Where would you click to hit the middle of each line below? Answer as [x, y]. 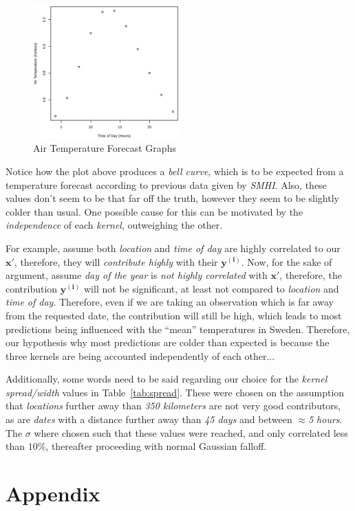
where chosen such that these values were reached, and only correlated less [191, 432]
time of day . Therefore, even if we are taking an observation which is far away [170, 302]
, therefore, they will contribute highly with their [116, 261]
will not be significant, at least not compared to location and [212, 288]
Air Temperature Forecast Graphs [105, 148]
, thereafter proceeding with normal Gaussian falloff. [156, 446]
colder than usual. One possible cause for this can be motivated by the [154, 211]
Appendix [53, 493]
